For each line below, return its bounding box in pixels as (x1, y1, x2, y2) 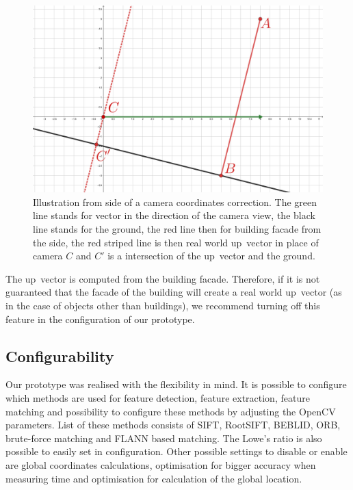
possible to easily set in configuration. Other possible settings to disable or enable (5, 444, 348, 459)
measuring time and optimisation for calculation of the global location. (5, 471, 302, 485)
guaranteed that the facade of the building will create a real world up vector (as (5, 285, 342, 299)
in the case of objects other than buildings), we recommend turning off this (5, 298, 320, 313)
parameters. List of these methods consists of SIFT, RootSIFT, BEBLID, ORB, (5, 417, 341, 432)
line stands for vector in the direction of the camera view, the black (33, 208, 315, 222)
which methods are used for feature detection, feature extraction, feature (5, 391, 310, 405)
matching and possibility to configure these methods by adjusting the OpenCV (5, 404, 336, 418)
